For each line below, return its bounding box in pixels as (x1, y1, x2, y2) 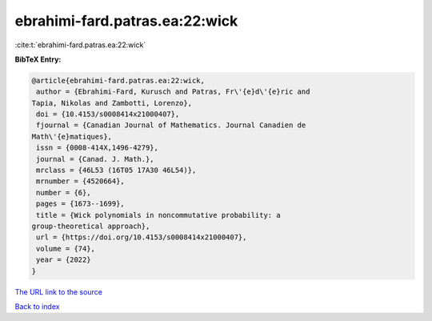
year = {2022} (36, 255, 91, 264)
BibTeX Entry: (14, 54, 62, 64)
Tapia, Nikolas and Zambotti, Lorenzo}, (31, 98, 192, 107)
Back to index (14, 301, 60, 311)
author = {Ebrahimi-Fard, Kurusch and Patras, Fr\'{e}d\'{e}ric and (36, 87, 310, 96)
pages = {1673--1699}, (36, 199, 126, 208)
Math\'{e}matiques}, (31, 132, 112, 141)
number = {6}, (36, 188, 91, 197)
